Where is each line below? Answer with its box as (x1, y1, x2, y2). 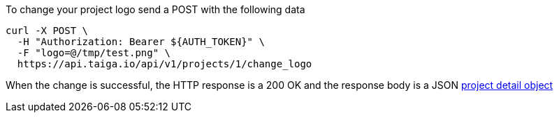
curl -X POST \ (6, 25, 89, 36)
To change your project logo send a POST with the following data (6, 3, 305, 15)
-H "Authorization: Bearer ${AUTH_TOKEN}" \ (17, 36, 265, 47)
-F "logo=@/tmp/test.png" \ (17, 47, 171, 58)
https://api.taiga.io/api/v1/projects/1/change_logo (17, 58, 312, 69)
